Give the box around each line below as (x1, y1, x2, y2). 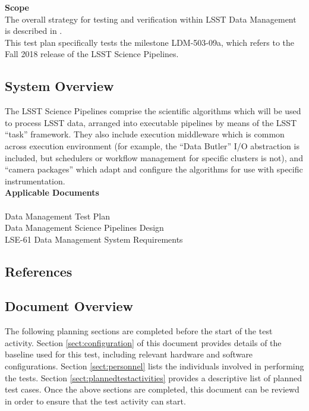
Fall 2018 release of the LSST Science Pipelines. (5, 48, 179, 60)
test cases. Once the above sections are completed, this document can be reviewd (5, 383, 299, 396)
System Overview (5, 77, 114, 95)
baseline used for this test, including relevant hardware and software (5, 348, 253, 360)
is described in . (5, 24, 62, 37)
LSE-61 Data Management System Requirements (5, 233, 183, 245)
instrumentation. (5, 174, 65, 187)
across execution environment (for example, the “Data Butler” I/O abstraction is (5, 139, 299, 152)
